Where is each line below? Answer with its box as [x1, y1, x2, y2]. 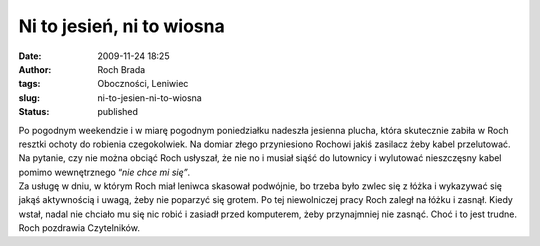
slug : [18, 91, 40, 104]
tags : [18, 78, 41, 90]
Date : [18, 50, 42, 62]
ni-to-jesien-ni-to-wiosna [97, 91, 202, 104]
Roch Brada [97, 63, 146, 75]
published [97, 106, 139, 118]
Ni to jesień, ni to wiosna [18, 15, 225, 37]
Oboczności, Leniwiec [97, 78, 189, 90]
